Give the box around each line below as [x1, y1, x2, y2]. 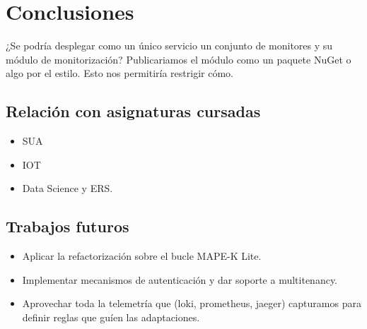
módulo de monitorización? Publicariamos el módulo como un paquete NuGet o [6, 52, 351, 66]
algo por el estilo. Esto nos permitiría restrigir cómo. [6, 66, 233, 80]
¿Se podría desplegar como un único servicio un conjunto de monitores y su [6, 38, 333, 53]
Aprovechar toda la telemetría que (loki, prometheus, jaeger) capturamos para [22, 296, 361, 311]
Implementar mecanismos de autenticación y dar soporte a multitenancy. [22, 272, 338, 287]
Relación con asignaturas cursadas [6, 100, 261, 122]
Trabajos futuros [6, 215, 129, 237]
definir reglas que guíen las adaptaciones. [22, 309, 200, 324]
